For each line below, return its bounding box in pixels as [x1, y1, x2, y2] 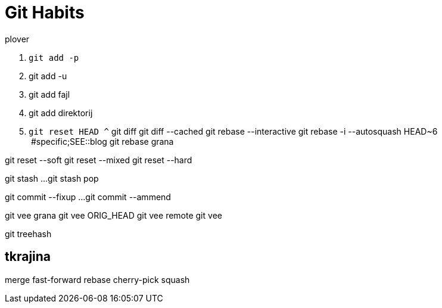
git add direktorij [29, 107, 93, 118]
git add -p [29, 52, 79, 63]
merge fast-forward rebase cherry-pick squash [5, 274, 190, 285]
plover [5, 33, 30, 44]
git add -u [29, 70, 67, 81]
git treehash [5, 228, 52, 239]
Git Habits [5, 2, 85, 23]
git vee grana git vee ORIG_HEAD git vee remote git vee [5, 210, 222, 220]
